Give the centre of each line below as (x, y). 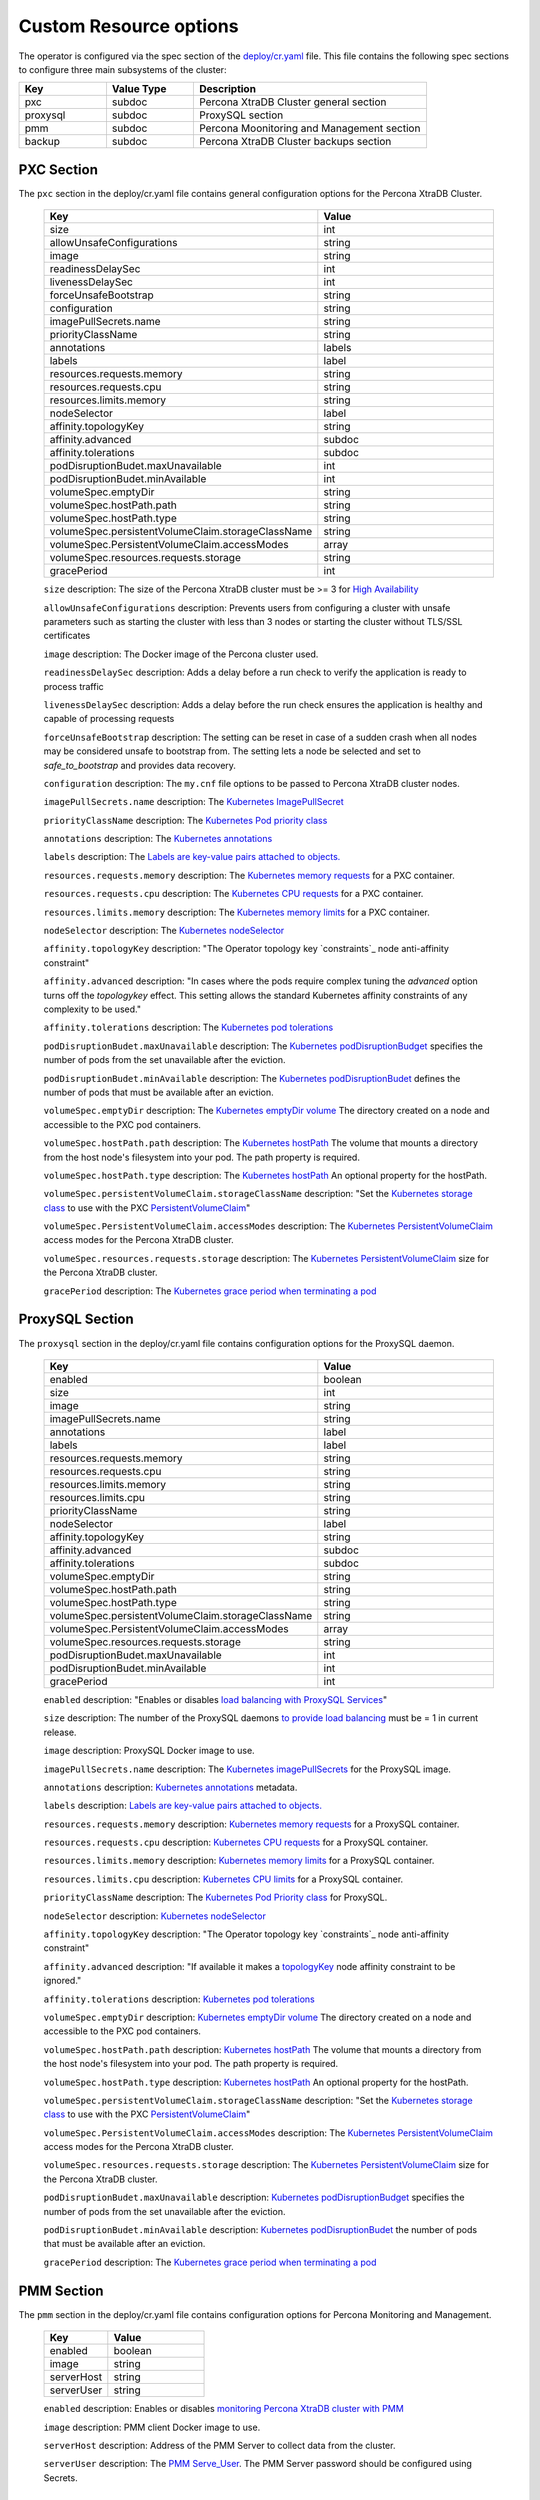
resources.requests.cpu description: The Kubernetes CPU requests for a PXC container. (233, 894)
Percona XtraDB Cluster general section (292, 102)
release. (60, 1732)
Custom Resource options (128, 26)
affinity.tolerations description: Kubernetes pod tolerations (179, 1999)
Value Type (139, 89)
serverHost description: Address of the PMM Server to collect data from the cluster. (219, 2445)
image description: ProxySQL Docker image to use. (149, 1751)
